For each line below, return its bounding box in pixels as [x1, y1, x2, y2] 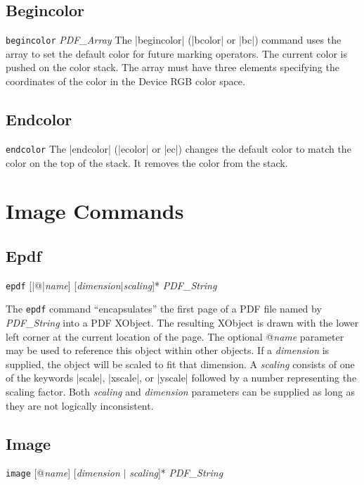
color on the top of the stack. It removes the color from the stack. [6, 155, 288, 170]
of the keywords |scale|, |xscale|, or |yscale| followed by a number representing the [6, 370, 357, 385]
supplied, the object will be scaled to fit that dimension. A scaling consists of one [6, 356, 355, 371]
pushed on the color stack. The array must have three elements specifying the [6, 60, 339, 75]
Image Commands [6, 196, 184, 225]
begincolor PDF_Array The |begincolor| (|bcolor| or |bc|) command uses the [6, 32, 342, 47]
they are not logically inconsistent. [6, 398, 154, 412]
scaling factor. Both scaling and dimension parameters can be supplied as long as [6, 384, 355, 398]
